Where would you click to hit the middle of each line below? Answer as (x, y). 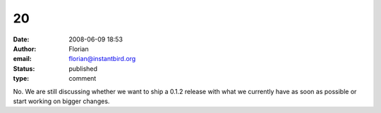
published (83, 68)
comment (83, 79)
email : (22, 59)
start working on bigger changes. (61, 101)
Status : (24, 68)
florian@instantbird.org (102, 59)
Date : (21, 39)
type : (21, 79)
